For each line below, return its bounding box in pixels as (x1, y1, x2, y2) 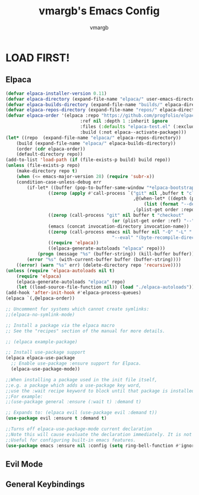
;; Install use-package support (5, 350, 86, 356)
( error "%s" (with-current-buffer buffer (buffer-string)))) (27, 257, 182, 263)
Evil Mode (5, 459, 43, 469)
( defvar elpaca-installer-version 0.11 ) (5, 91, 108, 96)
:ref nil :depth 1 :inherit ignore (80, 118, 168, 124)
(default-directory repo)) (16, 151, 83, 157)
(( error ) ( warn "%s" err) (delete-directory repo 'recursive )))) (16, 262, 182, 268)
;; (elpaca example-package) (5, 338, 78, 345)
